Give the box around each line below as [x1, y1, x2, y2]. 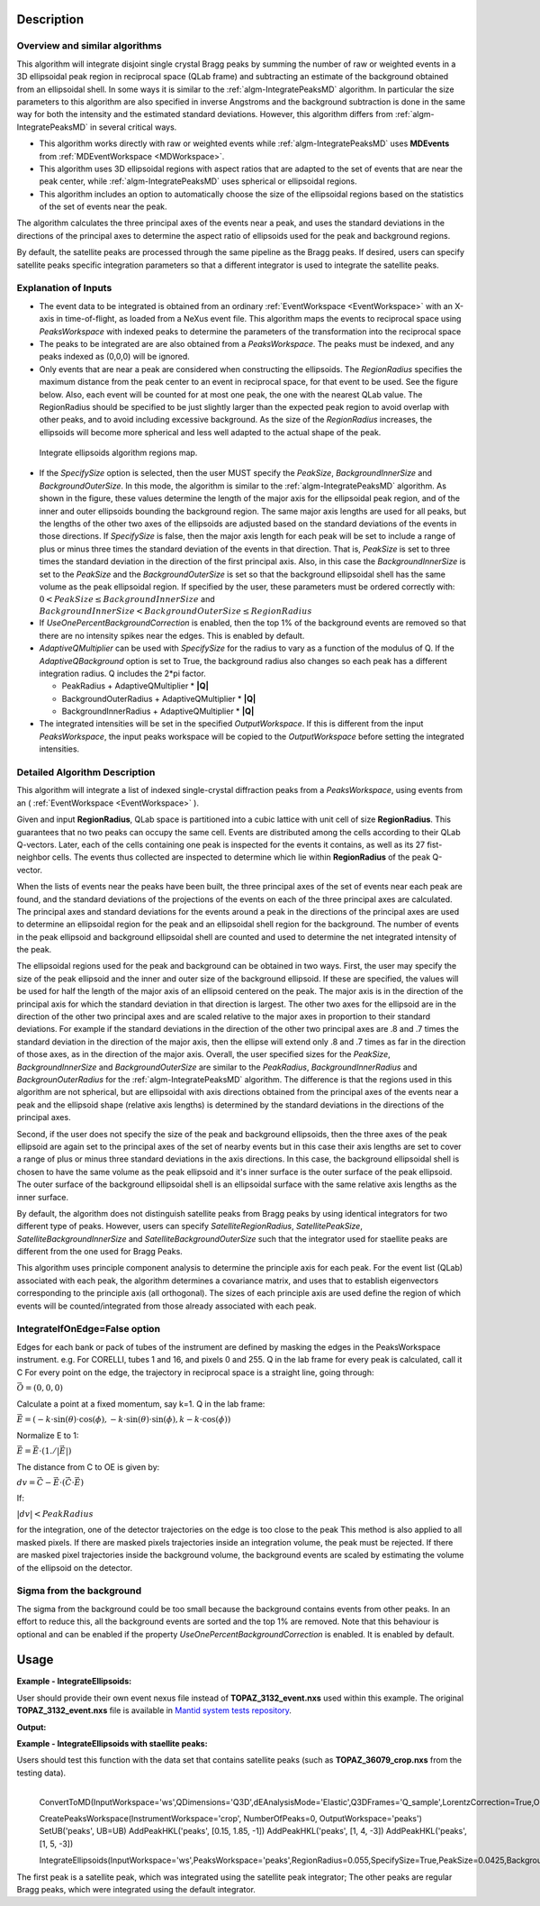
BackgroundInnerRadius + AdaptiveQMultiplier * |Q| [61, 706, 255, 716]
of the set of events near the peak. [39, 201, 167, 212]
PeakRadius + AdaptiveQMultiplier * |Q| [61, 680, 209, 691]
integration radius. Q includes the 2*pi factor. [39, 668, 206, 679]
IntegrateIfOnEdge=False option [16, 1323, 161, 1336]
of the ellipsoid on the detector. [16, 1562, 133, 1573]
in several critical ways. [90, 122, 177, 132]
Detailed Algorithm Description [16, 766, 156, 779]
